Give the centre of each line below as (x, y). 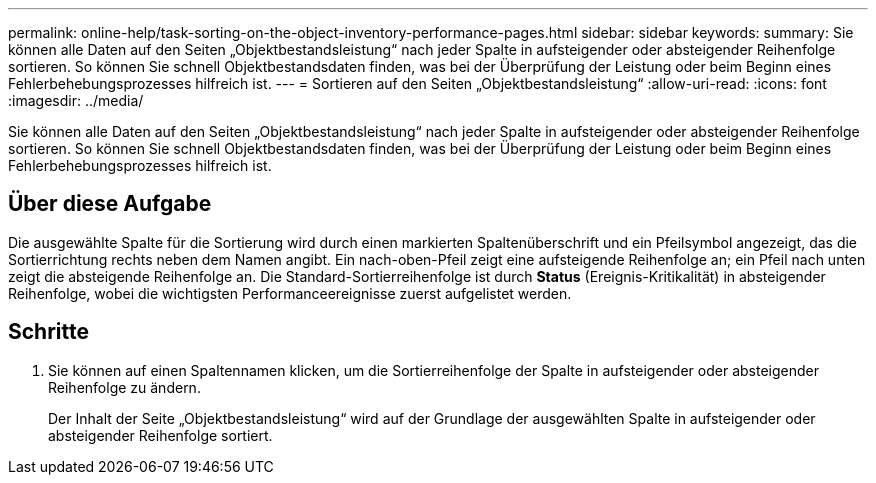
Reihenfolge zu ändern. (124, 387)
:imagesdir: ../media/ (76, 100)
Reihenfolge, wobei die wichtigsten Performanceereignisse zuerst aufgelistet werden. (290, 293)
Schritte (48, 332)
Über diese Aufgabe (110, 204)
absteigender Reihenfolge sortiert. (160, 435)
